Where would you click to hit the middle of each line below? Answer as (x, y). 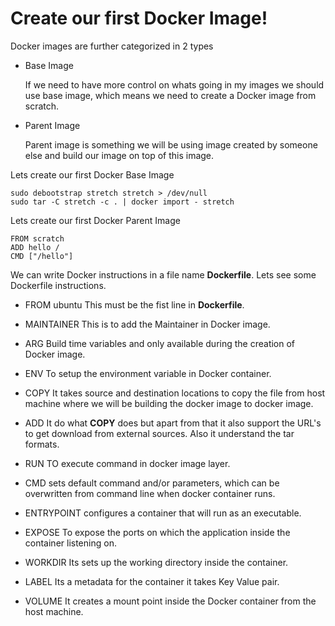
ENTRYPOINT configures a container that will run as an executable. (163, 513)
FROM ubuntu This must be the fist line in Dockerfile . (134, 304)
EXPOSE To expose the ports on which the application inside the (157, 532)
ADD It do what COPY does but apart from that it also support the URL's (173, 423)
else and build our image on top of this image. (119, 155)
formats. (42, 444)
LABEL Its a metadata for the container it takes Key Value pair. (152, 581)
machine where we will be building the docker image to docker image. (169, 403)
